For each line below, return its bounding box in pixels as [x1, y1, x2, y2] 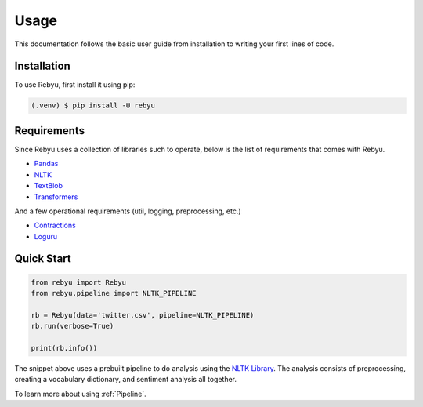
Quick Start [14, 252, 71, 266]
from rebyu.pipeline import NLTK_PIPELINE [31, 289, 197, 298]
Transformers [34, 192, 78, 202]
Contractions [34, 220, 76, 231]
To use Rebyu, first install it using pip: [14, 80, 136, 89]
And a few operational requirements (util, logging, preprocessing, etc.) [14, 206, 242, 216]
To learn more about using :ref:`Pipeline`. [14, 389, 146, 398]
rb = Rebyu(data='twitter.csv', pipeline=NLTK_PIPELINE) [31, 311, 255, 319]
